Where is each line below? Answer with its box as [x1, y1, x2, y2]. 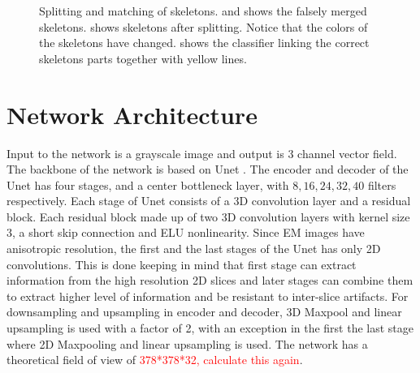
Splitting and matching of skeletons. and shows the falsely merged [39, 2, 367, 19]
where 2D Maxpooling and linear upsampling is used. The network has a [6, 335, 368, 352]
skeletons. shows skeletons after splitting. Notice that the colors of [39, 18, 368, 35]
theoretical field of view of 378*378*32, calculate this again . [6, 351, 303, 368]
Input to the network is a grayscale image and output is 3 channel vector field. [6, 144, 397, 161]
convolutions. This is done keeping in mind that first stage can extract [6, 255, 357, 272]
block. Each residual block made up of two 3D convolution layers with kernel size [6, 208, 410, 225]
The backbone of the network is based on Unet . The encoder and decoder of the [6, 161, 409, 178]
